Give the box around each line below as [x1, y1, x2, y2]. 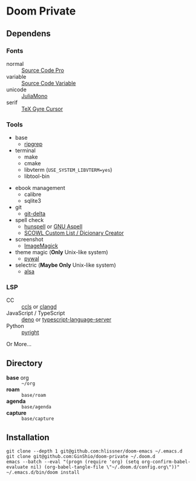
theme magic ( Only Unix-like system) [15, 249, 108, 256]
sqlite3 [24, 197, 41, 205]
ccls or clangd [21, 303, 57, 310]
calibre [24, 191, 42, 198]
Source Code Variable [21, 79, 76, 87]
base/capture [21, 416, 54, 422]
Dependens [6, 28, 51, 39]
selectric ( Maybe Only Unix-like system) [15, 261, 116, 269]
